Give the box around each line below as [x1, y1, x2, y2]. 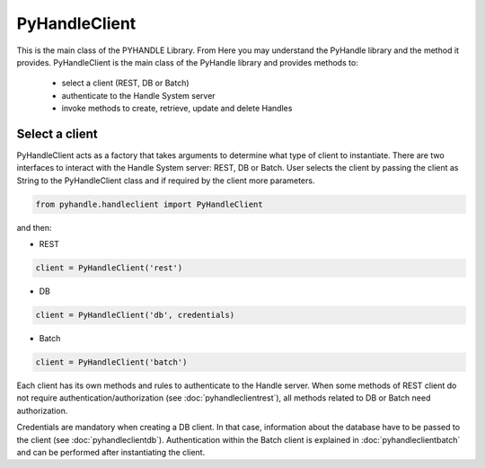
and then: [16, 222, 52, 233]
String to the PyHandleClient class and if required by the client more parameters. [16, 175, 315, 186]
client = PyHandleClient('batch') [35, 358, 188, 367]
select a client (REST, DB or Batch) [61, 77, 190, 89]
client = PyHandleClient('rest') [35, 263, 183, 273]
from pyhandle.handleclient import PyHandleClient [35, 199, 264, 209]
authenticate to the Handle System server [61, 90, 216, 101]
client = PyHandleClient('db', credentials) [35, 310, 235, 321]
